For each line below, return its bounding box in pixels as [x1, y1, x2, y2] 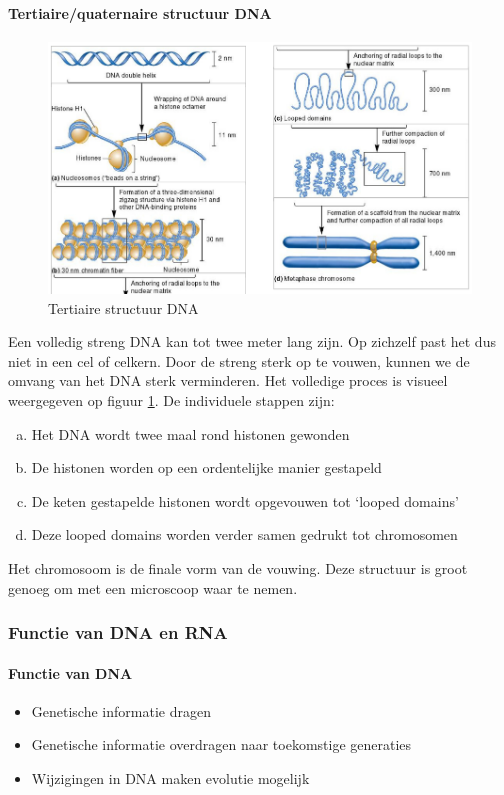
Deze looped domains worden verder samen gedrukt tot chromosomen [31, 524, 458, 545]
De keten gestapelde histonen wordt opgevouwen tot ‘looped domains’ [31, 490, 459, 511]
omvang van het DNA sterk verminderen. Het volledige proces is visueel [8, 370, 448, 391]
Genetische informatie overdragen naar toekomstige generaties [31, 734, 412, 755]
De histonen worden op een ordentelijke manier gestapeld [31, 457, 382, 478]
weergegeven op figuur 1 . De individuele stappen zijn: [8, 390, 335, 411]
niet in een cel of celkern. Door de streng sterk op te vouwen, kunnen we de [8, 350, 470, 371]
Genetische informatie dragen [31, 700, 211, 721]
